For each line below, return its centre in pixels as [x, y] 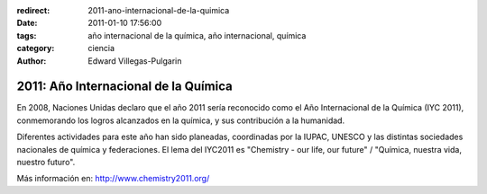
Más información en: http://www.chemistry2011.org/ [113, 179]
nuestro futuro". [46, 163]
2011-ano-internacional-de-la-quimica [159, 10]
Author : [32, 61]
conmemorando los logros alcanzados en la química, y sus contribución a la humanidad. [181, 120]
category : [36, 48]
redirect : [33, 10]
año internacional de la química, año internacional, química [197, 35]
